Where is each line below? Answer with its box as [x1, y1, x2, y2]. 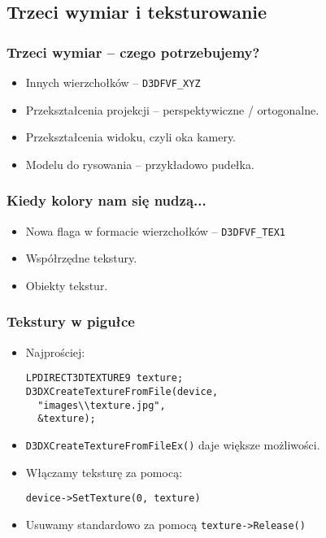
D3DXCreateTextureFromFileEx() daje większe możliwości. [25, 436, 320, 453]
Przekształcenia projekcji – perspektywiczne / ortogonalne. [25, 101, 319, 118]
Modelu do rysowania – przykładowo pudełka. [25, 155, 254, 172]
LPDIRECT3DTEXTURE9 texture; [25, 372, 184, 384]
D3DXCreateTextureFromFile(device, [25, 385, 219, 397]
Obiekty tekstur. [25, 276, 108, 293]
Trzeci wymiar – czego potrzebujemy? [7, 41, 260, 62]
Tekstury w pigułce [7, 311, 135, 332]
